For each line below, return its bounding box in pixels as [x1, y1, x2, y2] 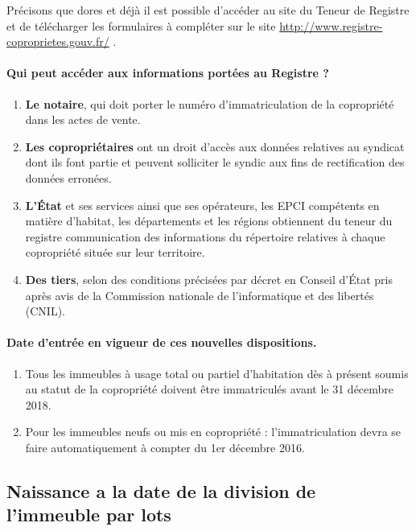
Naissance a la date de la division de [6, 478, 316, 503]
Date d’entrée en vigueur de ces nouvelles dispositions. [6, 334, 317, 351]
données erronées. [25, 169, 112, 186]
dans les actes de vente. [25, 111, 141, 128]
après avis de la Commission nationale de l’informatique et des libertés [25, 286, 374, 303]
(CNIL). [25, 303, 65, 319]
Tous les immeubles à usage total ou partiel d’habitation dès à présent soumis [25, 364, 409, 381]
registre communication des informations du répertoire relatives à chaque [25, 228, 385, 245]
